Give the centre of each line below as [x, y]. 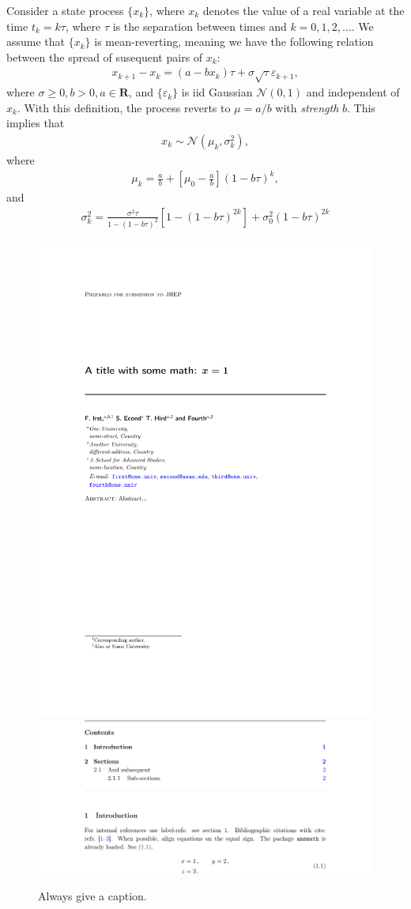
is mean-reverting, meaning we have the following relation [234, 41]
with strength [307, 107]
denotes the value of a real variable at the [304, 10]
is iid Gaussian [217, 92]
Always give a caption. [92, 895]
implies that [36, 123]
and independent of [353, 92]
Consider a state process [65, 10]
